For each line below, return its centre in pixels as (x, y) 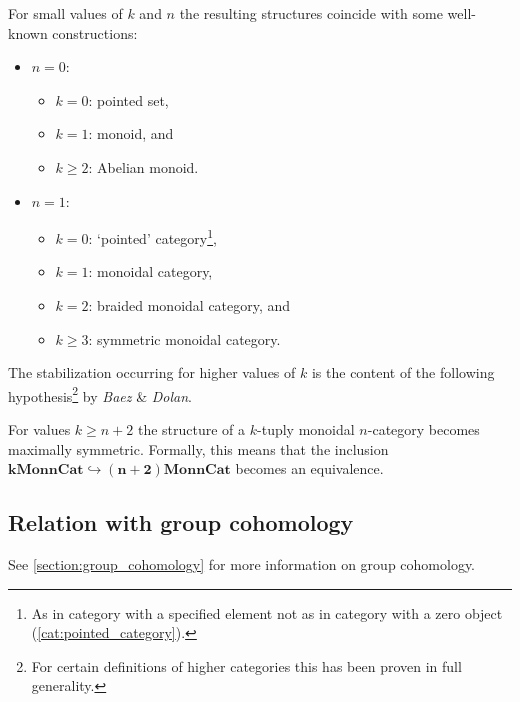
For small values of (65, 13)
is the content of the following (403, 372)
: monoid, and (131, 133)
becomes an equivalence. (309, 468)
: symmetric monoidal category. (184, 338)
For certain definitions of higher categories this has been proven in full (246, 665)
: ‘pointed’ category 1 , (152, 236)
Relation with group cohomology (181, 522)
